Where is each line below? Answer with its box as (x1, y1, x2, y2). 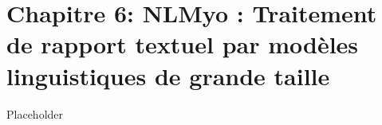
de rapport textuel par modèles (6, 28, 359, 61)
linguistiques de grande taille (6, 59, 330, 92)
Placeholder (6, 105, 64, 122)
